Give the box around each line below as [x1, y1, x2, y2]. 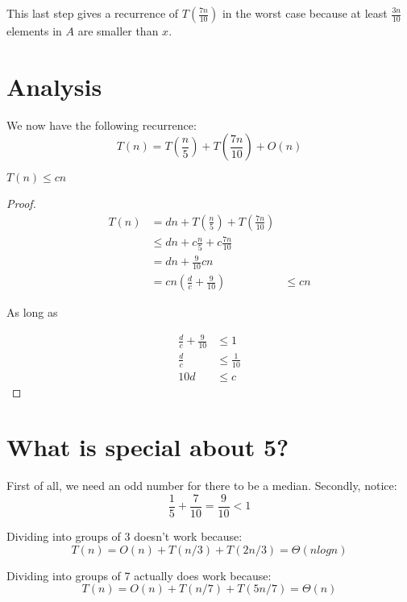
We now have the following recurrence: [6, 116, 197, 133]
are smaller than [77, 23, 159, 39]
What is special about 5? [6, 430, 289, 463]
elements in [6, 23, 62, 39]
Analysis [6, 69, 102, 102]
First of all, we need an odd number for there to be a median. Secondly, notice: [6, 477, 397, 494]
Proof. [6, 195, 36, 212]
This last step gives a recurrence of [6, 5, 179, 21]
